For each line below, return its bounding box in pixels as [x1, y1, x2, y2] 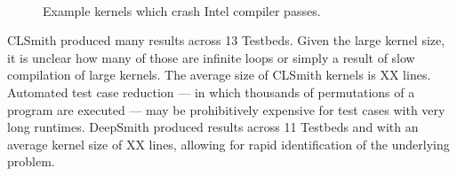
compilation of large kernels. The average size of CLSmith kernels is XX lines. [7, 65, 431, 84]
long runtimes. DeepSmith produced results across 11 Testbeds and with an [7, 118, 419, 136]
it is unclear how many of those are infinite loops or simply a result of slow [7, 48, 415, 66]
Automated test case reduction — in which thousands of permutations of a [7, 82, 415, 101]
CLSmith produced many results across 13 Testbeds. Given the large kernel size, [7, 31, 445, 50]
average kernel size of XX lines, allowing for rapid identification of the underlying [7, 134, 450, 153]
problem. [7, 152, 55, 171]
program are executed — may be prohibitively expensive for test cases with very [7, 100, 445, 119]
